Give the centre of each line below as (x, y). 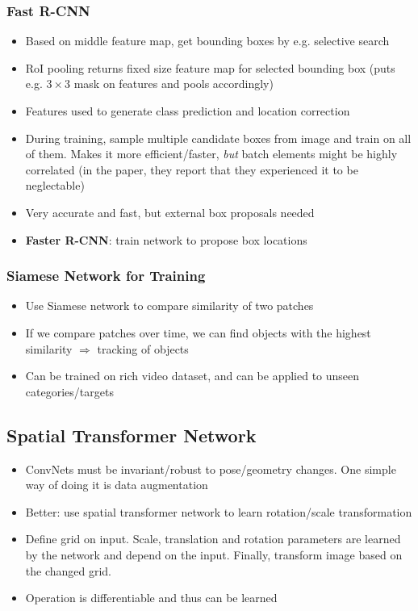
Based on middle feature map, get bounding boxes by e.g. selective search (207, 41)
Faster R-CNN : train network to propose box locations (166, 239)
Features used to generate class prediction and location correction (188, 111)
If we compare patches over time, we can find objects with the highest (198, 332)
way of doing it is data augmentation (117, 485)
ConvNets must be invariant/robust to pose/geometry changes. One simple (211, 469)
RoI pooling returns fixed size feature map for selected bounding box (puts (210, 67)
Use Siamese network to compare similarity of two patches (169, 305)
